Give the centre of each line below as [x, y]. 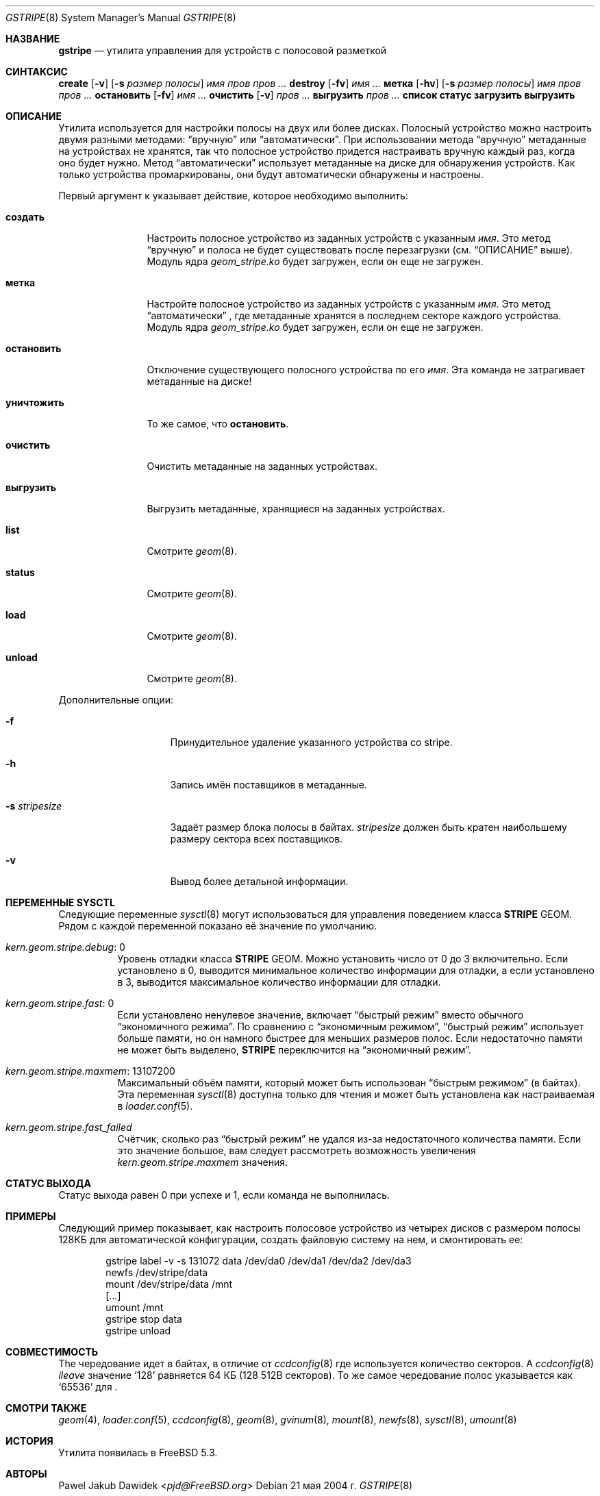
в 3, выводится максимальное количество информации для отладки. [279, 982]
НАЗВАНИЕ [33, 39]
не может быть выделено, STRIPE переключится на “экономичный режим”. [294, 1050]
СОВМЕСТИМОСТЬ [52, 1352]
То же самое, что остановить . [218, 424]
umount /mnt [135, 1307]
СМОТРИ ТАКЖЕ [46, 1408]
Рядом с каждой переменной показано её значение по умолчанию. [217, 926]
